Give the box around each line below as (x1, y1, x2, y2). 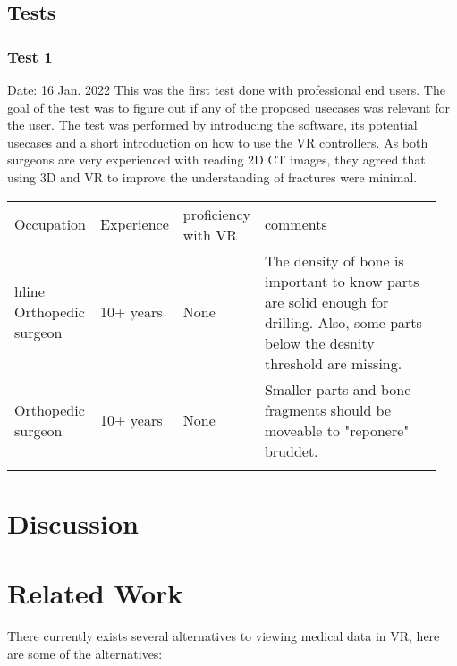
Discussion (7, 504, 139, 541)
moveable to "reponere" (264, 419, 410, 441)
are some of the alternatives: (7, 644, 163, 662)
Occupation (14, 214, 87, 235)
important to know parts (264, 270, 419, 291)
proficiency (182, 203, 250, 224)
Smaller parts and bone (264, 378, 411, 400)
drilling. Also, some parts (264, 311, 422, 333)
